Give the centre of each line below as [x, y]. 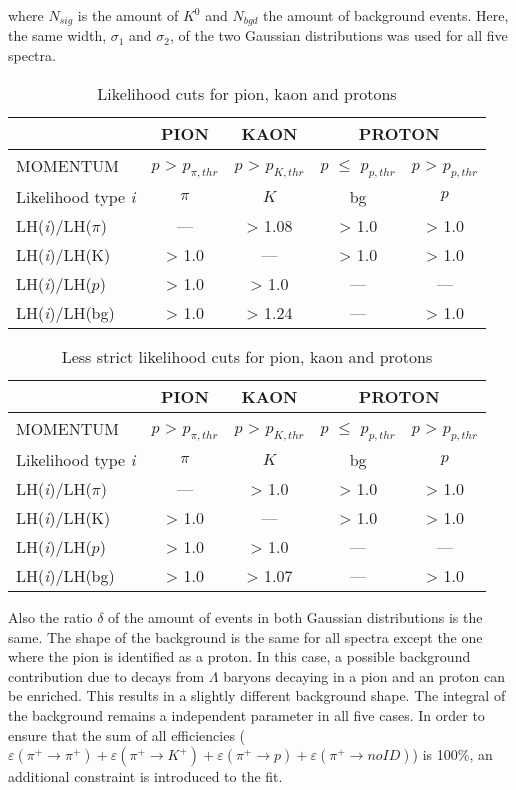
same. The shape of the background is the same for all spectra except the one [245, 636]
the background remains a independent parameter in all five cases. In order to [246, 714]
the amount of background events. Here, [386, 15]
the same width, [57, 35]
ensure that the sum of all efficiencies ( [127, 734]
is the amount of [128, 15]
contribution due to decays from [106, 675]
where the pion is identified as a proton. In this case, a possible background [239, 656]
